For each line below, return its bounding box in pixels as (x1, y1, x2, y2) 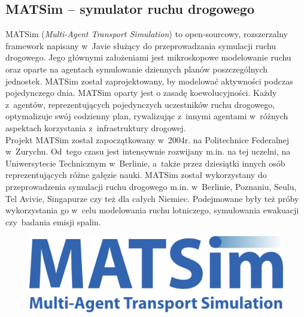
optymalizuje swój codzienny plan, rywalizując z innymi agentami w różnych (5, 110, 288, 122)
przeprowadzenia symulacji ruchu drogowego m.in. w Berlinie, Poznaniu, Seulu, (5, 180, 297, 192)
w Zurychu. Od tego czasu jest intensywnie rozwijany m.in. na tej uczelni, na (5, 145, 291, 158)
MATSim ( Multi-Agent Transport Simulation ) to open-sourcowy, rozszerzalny (5, 28, 288, 40)
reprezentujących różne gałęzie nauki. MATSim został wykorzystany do (5, 168, 267, 181)
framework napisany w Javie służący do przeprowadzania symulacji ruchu (5, 39, 276, 52)
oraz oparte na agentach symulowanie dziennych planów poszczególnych (5, 62, 268, 75)
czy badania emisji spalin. (5, 215, 101, 228)
